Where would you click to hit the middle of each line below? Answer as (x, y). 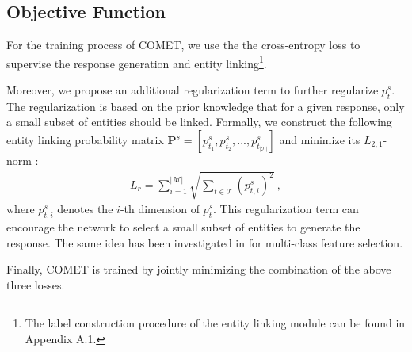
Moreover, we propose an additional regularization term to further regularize (193, 90)
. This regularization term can (286, 209)
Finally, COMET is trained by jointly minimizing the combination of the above (199, 269)
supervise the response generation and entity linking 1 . (137, 62)
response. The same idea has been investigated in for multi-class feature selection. (205, 242)
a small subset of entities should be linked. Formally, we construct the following (199, 122)
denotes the (85, 209)
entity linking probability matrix (85, 140)
